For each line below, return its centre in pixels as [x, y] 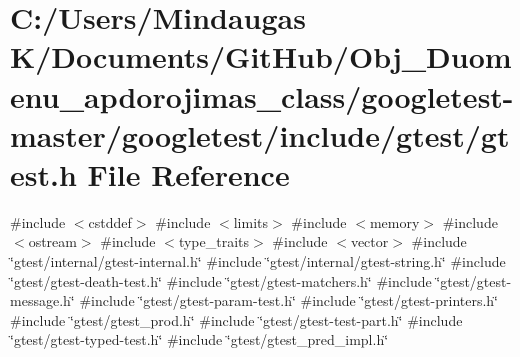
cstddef [110, 221]
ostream [52, 241]
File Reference [188, 173]
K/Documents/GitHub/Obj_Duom [261, 56]
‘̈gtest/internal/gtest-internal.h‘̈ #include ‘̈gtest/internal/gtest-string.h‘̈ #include [258, 261]
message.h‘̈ [42, 300]
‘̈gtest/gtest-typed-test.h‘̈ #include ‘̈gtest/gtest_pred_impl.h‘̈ [199, 339]
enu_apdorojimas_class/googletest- [262, 95]
